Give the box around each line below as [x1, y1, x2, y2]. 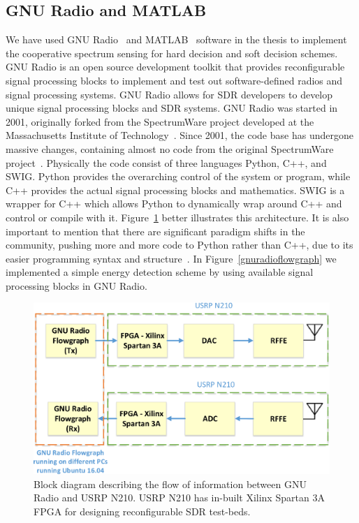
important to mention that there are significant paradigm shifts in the [6, 223, 305, 238]
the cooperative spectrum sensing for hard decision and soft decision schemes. [6, 45, 338, 60]
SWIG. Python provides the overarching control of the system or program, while [6, 169, 351, 184]
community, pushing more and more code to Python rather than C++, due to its [6, 237, 353, 252]
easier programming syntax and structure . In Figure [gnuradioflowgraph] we [6, 251, 337, 265]
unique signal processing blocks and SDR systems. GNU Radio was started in [6, 101, 338, 115]
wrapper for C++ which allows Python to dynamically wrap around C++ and [6, 196, 342, 211]
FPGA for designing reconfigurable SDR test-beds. [34, 503, 251, 518]
